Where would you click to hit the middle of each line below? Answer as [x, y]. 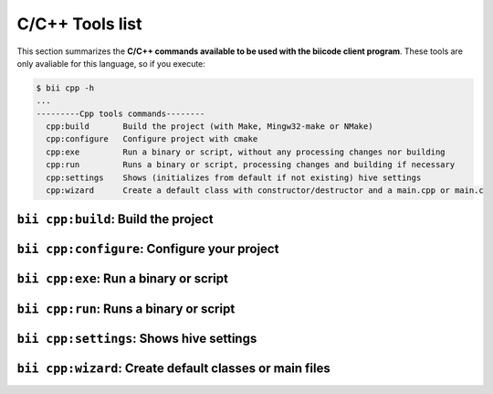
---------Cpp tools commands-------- [121, 113]
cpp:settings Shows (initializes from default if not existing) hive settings [234, 177]
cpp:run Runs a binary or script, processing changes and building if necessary [251, 165]
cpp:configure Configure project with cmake [152, 139]
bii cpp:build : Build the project [115, 219]
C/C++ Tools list [79, 24]
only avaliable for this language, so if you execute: [111, 63]
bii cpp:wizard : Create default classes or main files [173, 368]
